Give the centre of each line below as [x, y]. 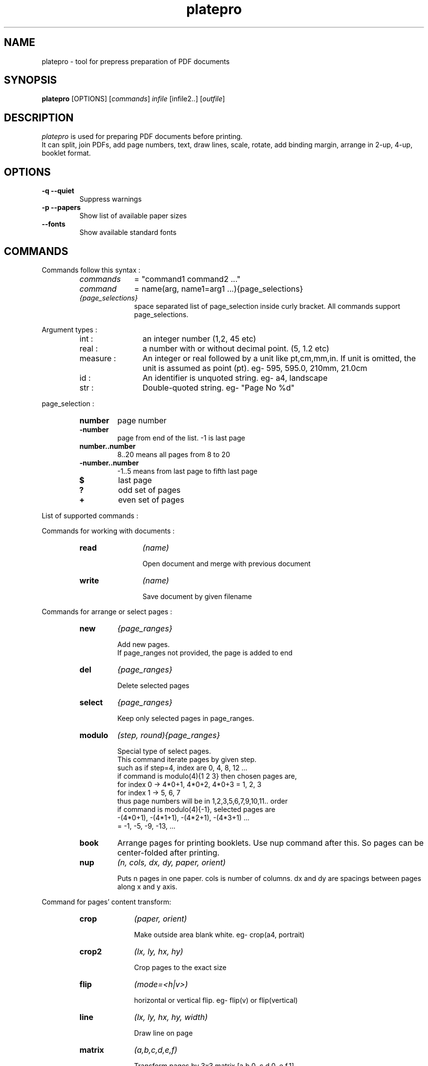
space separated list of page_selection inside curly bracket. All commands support [267, 306]
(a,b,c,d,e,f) [156, 1050]
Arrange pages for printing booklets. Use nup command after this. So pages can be [271, 843]
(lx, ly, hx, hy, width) [171, 1017]
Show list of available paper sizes [133, 216]
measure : [98, 358]
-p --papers [61, 208]
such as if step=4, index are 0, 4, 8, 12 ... [182, 767]
